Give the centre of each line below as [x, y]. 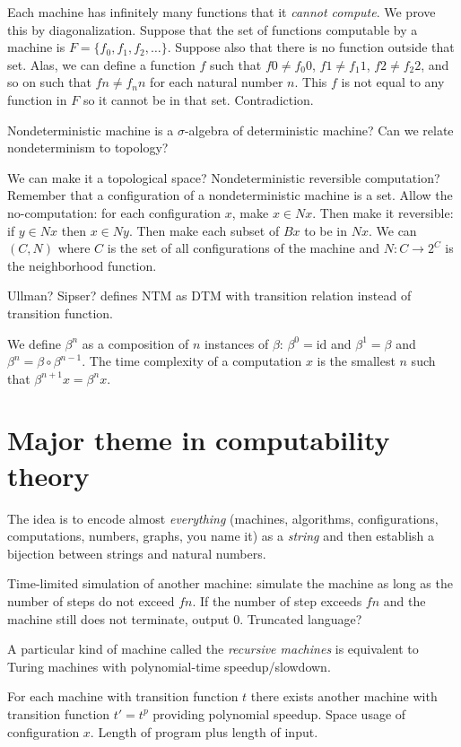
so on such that [49, 82]
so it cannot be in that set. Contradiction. [198, 99]
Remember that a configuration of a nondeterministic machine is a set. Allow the [230, 195]
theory [48, 475]
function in [37, 99]
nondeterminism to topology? [88, 148]
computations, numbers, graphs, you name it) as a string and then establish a [221, 536]
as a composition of [135, 343]
